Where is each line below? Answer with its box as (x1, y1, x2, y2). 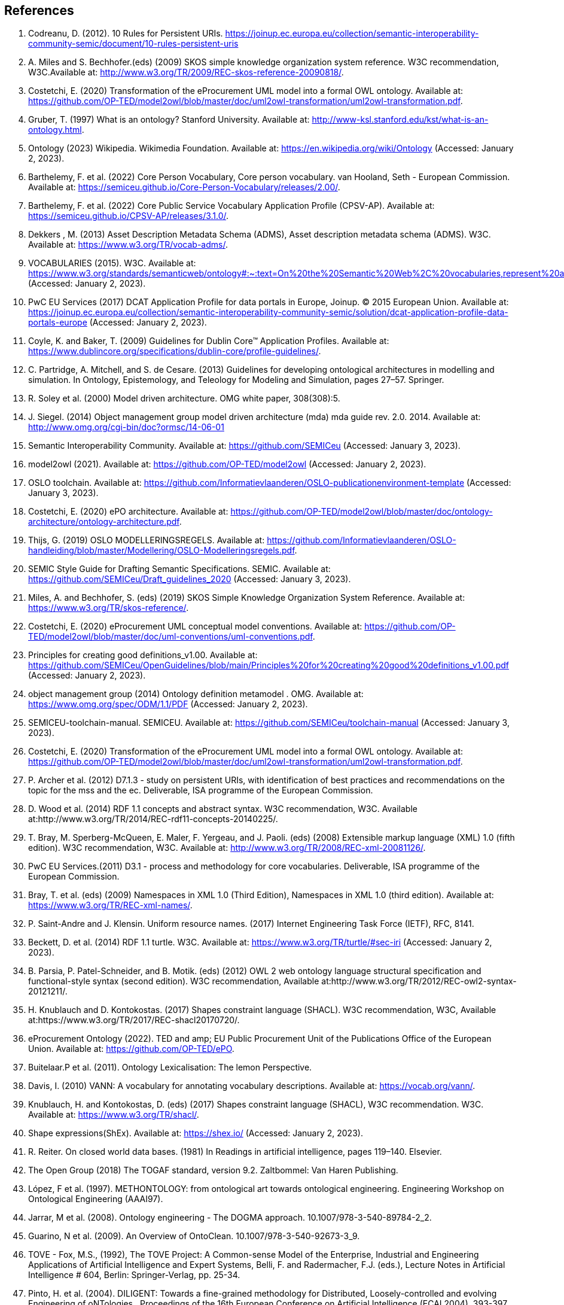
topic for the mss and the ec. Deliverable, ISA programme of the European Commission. (28, 785, 373, 796)
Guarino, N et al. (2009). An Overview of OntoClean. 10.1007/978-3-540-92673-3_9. (28, 1231, 360, 1242)
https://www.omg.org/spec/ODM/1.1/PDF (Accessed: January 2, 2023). (28, 699, 308, 710)
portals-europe (28, 317, 87, 328)
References (4, 3, 74, 18)
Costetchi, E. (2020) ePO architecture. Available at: (28, 506, 228, 517)
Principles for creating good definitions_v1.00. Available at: (28, 650, 258, 661)
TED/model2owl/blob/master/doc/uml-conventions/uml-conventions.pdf (28, 631, 313, 642)
